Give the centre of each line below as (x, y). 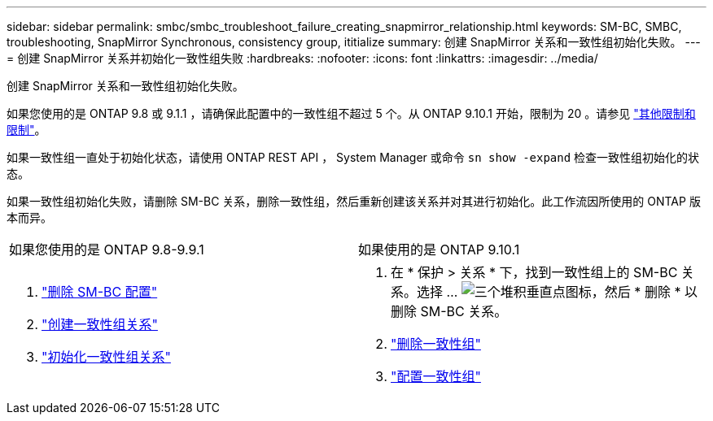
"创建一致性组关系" (100, 324)
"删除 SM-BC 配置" (100, 292)
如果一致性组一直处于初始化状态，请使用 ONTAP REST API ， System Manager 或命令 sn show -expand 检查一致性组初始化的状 (353, 157)
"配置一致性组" (436, 376)
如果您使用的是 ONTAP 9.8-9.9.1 (107, 250)
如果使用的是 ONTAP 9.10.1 (439, 250)
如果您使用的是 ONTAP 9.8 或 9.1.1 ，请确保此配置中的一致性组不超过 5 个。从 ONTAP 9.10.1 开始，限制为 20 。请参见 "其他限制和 (351, 113)
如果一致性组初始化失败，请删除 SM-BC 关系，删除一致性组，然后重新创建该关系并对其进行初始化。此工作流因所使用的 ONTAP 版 (354, 201)
